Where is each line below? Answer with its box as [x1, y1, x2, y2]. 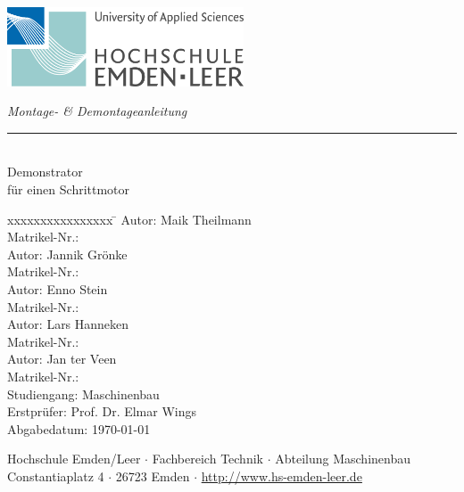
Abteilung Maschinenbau [275, 449, 410, 468]
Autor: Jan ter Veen [7, 349, 117, 368]
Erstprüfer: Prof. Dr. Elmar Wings [7, 402, 197, 421]
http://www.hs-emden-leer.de [201, 466, 362, 485]
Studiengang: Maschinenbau [7, 384, 160, 403]
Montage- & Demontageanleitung [7, 102, 187, 120]
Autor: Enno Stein [7, 279, 108, 298]
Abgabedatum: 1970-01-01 [7, 419, 151, 438]
